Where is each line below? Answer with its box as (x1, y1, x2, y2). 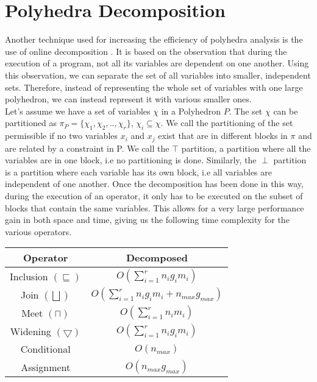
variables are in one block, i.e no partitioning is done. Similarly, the (5, 154, 257, 166)
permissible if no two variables (5, 129, 118, 142)
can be (273, 104, 298, 117)
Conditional (20, 342, 71, 356)
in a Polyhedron (161, 104, 221, 117)
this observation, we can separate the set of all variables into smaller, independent (5, 68, 311, 81)
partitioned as (5, 116, 57, 129)
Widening (10, 324, 51, 338)
